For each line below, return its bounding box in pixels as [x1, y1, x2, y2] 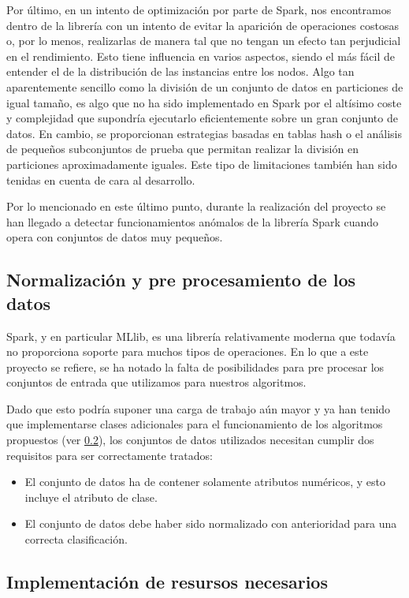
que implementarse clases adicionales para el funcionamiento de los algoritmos [6, 416, 383, 432]
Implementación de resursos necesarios [6, 570, 328, 594]
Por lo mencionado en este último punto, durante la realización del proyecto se [6, 198, 386, 215]
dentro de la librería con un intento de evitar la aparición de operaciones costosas [6, 17, 399, 33]
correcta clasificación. [24, 531, 128, 548]
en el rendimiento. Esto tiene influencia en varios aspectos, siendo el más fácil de [6, 47, 396, 64]
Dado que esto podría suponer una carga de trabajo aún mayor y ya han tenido [6, 400, 391, 417]
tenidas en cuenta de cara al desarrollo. [6, 171, 195, 188]
